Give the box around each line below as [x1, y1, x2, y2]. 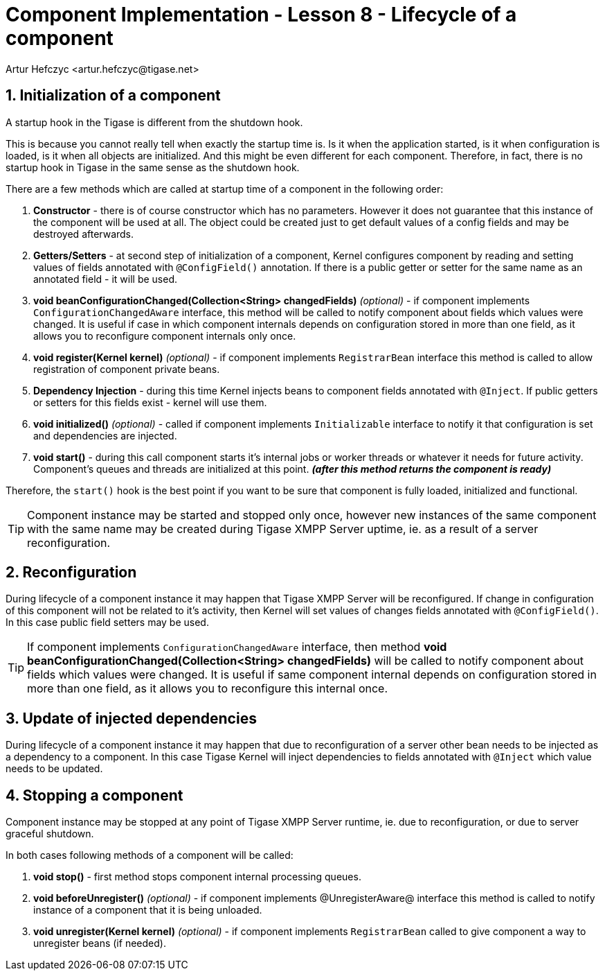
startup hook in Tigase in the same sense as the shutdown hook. [6, 161, 300, 173]
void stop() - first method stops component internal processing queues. [33, 871, 361, 883]
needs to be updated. [6, 762, 103, 775]
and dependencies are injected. [33, 429, 177, 442]
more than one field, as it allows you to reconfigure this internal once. [27, 681, 388, 696]
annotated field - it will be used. [33, 272, 178, 285]
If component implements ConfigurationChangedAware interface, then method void [27, 640, 447, 654]
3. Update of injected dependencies [6, 709, 257, 727]
